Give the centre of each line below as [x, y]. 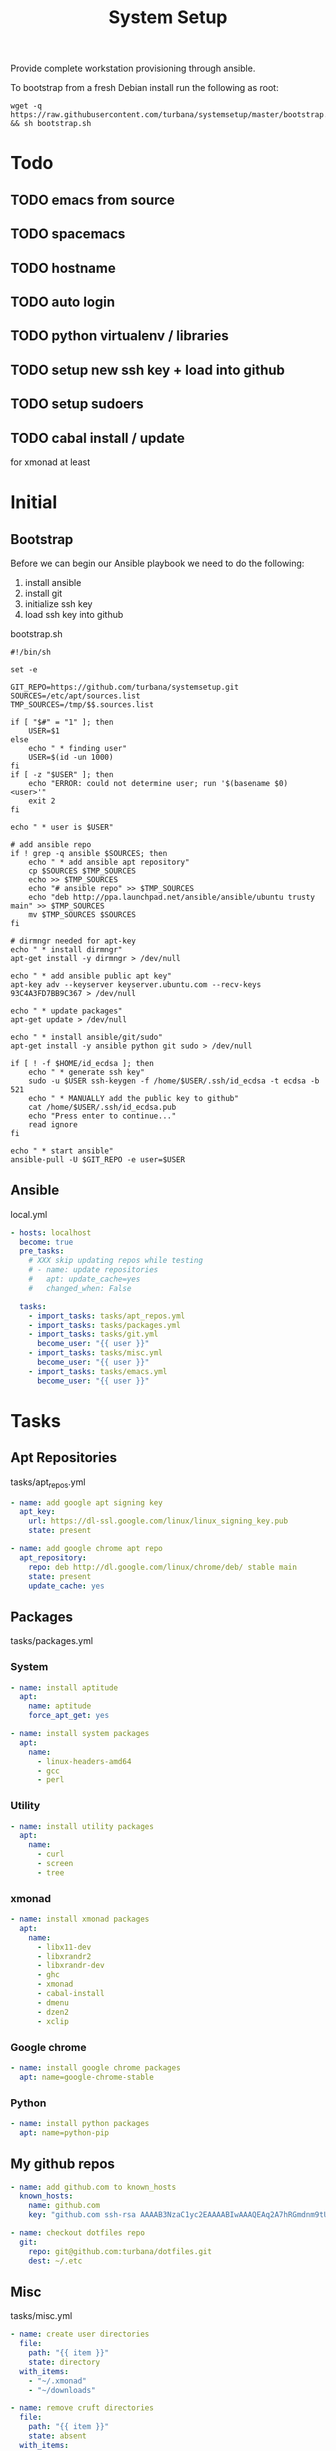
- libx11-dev [64, 1947]
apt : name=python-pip [64, 2132]
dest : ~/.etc [55, 2261]
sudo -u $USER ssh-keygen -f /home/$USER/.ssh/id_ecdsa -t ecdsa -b [174, 1081]
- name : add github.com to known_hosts [93, 2187]
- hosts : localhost [51, 1232]
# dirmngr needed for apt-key [73, 941]
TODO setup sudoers [77, 404]
